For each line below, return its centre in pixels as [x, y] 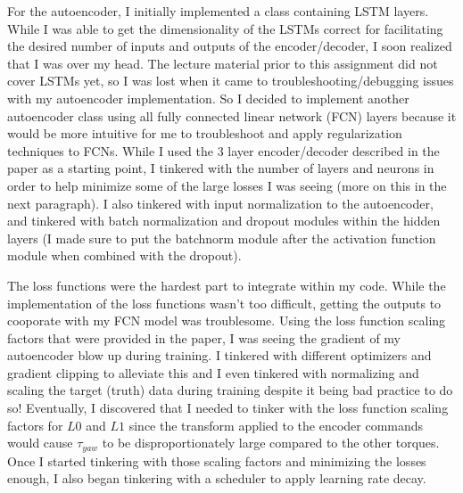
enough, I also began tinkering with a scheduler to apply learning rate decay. [217, 478]
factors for [35, 425]
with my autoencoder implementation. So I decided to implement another [208, 98]
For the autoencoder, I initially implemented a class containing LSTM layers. [218, 11]
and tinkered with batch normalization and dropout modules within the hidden [224, 221]
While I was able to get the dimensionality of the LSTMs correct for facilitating [225, 28]
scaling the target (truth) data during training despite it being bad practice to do [230, 390]
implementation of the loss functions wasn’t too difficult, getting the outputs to [224, 303]
